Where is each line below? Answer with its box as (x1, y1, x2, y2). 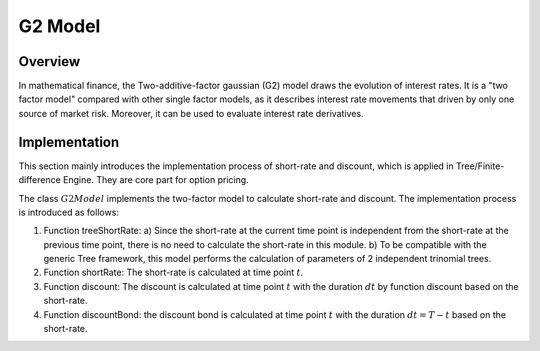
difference (18, 174, 62, 186)
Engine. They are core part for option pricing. (63, 174, 249, 186)
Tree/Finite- (455, 160, 505, 172)
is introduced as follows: (18, 206, 120, 218)
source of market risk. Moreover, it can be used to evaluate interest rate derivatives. (18, 107, 364, 119)
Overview (18, 53, 81, 70)
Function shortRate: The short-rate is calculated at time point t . (43, 266, 304, 279)
